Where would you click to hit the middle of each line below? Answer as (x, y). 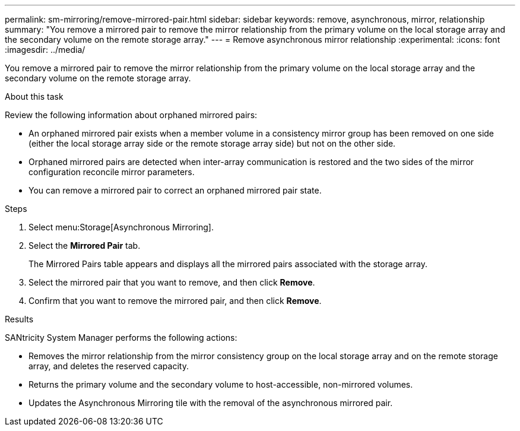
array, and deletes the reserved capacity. (109, 366)
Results (19, 319)
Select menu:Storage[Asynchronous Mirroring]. (121, 227)
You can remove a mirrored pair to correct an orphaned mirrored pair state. (175, 190)
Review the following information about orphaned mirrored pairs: (131, 115)
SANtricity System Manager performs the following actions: (121, 337)
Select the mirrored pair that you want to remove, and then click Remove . (172, 282)
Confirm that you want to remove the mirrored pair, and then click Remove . (175, 301)
